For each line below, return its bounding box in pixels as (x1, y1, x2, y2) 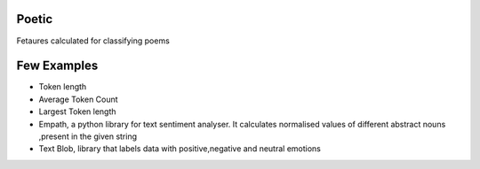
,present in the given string (38, 131, 138, 142)
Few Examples (16, 58, 99, 73)
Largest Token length (38, 106, 116, 117)
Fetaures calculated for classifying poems (16, 35, 171, 46)
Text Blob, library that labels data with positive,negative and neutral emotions (38, 143, 322, 154)
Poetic (16, 12, 53, 27)
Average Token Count (38, 94, 119, 104)
